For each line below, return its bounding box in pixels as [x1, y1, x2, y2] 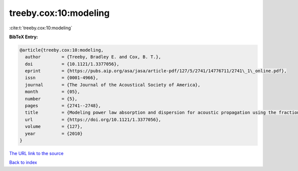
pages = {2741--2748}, [25, 103, 101, 109]
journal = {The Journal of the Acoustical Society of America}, [25, 82, 201, 87]
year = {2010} [25, 131, 83, 136]
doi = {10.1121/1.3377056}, [25, 61, 119, 67]
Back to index [9, 160, 37, 166]
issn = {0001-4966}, [25, 75, 99, 81]
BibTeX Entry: [9, 34, 38, 40]
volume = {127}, [25, 124, 83, 129]
